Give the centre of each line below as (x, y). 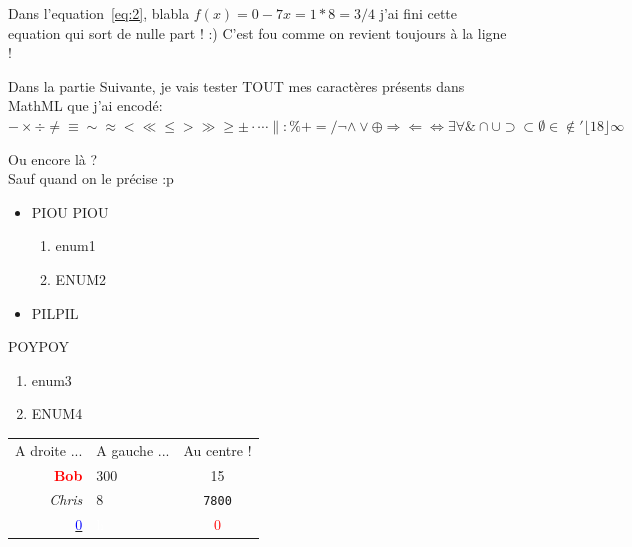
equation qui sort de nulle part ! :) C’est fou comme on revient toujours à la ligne (257, 32)
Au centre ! (217, 449)
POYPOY (39, 346)
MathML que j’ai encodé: (85, 105)
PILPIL (55, 312)
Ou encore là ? (53, 158)
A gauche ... (133, 449)
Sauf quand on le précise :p (91, 178)
